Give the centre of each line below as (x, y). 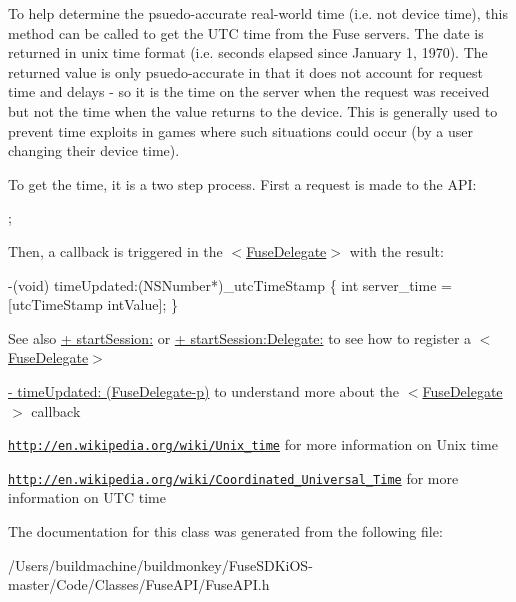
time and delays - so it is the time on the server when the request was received (249, 91)
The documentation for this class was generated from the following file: (225, 531)
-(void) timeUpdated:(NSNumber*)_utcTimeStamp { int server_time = (230, 284)
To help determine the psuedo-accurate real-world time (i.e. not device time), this (258, 13)
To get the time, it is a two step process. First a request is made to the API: (242, 183)
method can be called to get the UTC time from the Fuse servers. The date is (246, 32)
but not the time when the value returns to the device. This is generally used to (253, 110)
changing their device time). (94, 150)
